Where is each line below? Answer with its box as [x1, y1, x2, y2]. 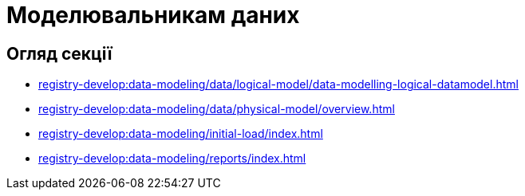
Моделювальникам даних [6, 2, 300, 29]
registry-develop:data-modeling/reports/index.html [38, 151, 306, 166]
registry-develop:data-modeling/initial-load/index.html [38, 127, 323, 141]
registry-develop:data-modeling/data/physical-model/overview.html [38, 102, 395, 116]
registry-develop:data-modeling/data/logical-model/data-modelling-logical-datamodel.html [38, 77, 519, 92]
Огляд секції [6, 43, 112, 64]
